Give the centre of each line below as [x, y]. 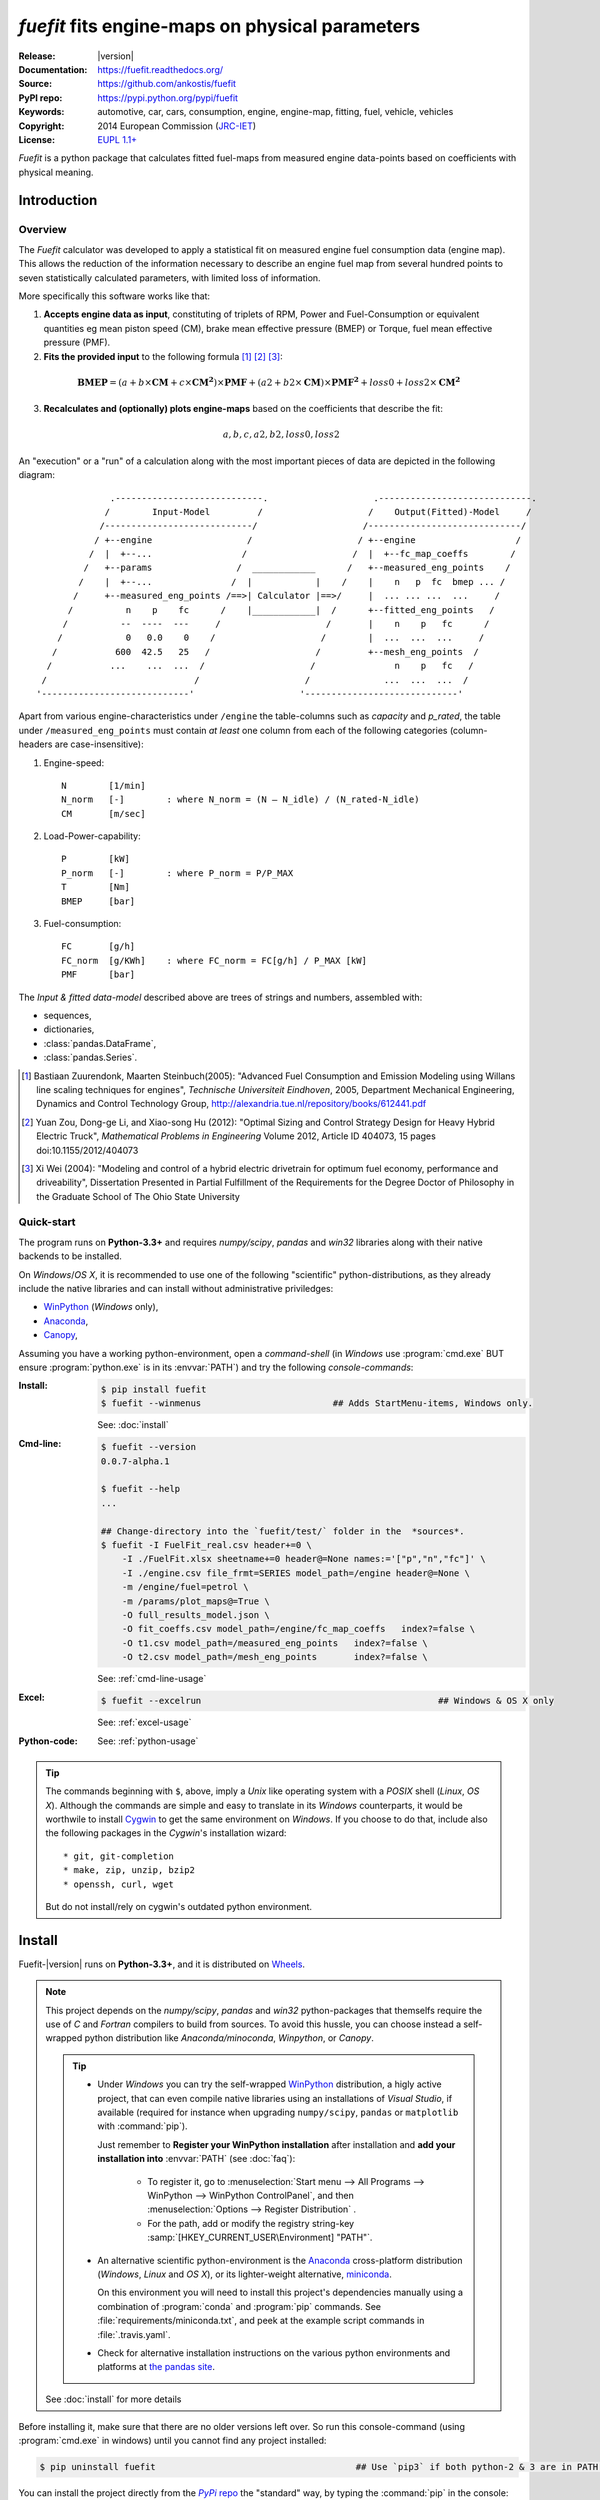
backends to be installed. [70, 1256]
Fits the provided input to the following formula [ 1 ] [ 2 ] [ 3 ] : [163, 356]
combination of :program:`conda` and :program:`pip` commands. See [239, 2306]
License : [36, 139]
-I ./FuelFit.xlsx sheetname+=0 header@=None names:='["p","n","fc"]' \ [303, 1559]
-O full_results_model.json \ [195, 1614]
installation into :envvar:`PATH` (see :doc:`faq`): [196, 2159]
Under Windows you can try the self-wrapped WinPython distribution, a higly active [269, 2084]
